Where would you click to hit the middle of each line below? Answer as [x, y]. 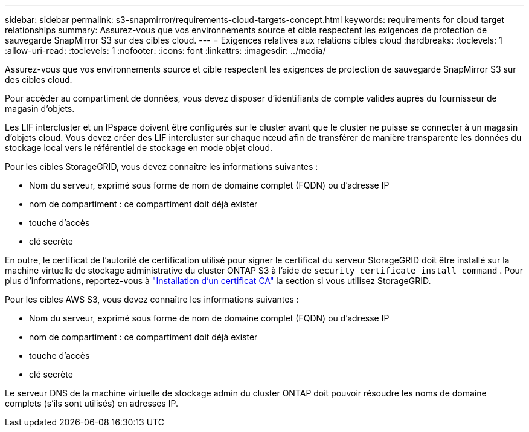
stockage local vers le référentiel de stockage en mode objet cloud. [139, 148]
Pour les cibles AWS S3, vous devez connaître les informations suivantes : [152, 299]
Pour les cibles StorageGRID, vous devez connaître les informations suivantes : [162, 166]
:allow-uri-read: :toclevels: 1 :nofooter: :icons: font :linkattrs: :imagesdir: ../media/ [165, 50]
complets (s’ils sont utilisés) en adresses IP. [91, 403]
